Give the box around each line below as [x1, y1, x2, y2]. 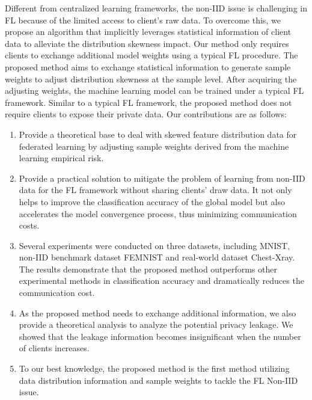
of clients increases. [19, 342, 90, 354]
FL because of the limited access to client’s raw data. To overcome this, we [5, 13, 281, 26]
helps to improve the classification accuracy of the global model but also [19, 195, 285, 208]
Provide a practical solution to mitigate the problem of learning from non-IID [19, 171, 305, 184]
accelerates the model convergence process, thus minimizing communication [19, 207, 297, 220]
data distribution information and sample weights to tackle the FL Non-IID [19, 374, 298, 386]
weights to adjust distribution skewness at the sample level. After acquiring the [5, 72, 297, 85]
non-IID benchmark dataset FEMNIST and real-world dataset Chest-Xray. [19, 251, 295, 263]
